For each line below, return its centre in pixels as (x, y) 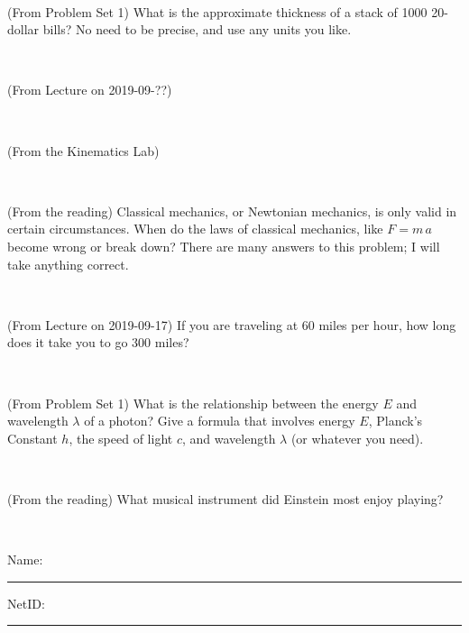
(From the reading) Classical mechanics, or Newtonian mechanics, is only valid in (232, 211)
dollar (23, 29)
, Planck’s (395, 421)
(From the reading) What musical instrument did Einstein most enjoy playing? (225, 498)
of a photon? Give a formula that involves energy (220, 421)
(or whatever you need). (357, 438)
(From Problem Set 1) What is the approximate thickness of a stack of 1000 (217, 11)
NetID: (26, 603)
